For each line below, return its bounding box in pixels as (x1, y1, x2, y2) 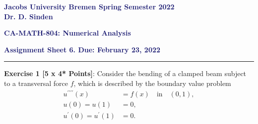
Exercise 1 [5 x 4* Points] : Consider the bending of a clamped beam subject (4, 68, 247, 79)
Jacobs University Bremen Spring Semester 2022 (4, 1, 175, 11)
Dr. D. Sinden (4, 11, 53, 21)
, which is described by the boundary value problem (73, 78, 231, 88)
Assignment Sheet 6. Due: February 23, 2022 (4, 44, 161, 54)
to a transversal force (4, 78, 68, 88)
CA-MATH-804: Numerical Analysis (4, 28, 131, 38)
